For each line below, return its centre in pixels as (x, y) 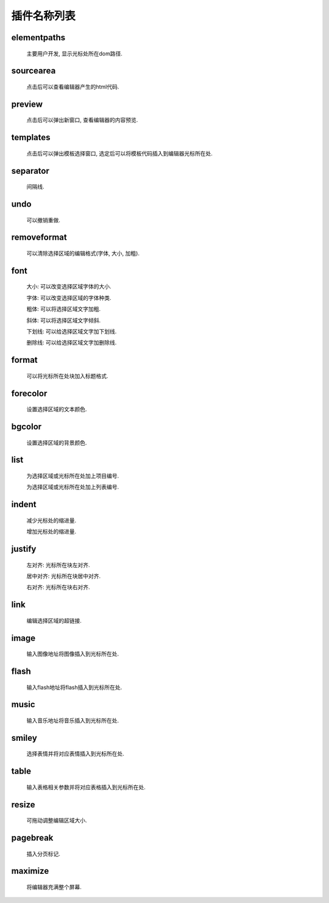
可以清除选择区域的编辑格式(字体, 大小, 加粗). (83, 253)
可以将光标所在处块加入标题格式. (68, 376)
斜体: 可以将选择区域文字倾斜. (64, 320)
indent (24, 505)
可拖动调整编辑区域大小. (57, 821)
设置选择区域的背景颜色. (57, 443)
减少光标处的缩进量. (51, 520)
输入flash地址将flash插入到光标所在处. (74, 687)
